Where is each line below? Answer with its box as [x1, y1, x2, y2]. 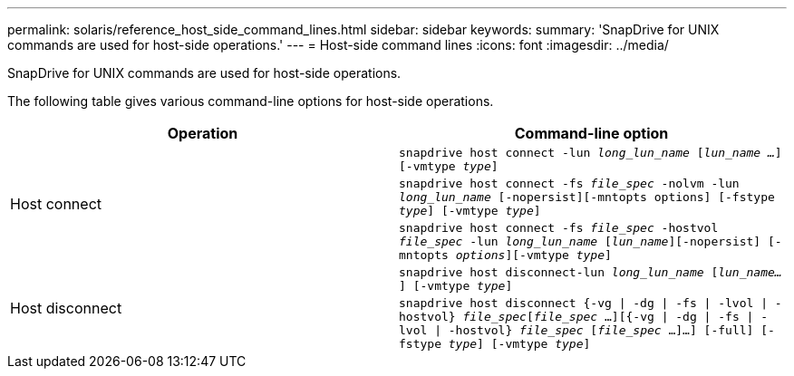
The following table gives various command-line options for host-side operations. [7, 93, 494, 109]
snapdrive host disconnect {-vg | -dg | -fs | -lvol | [399, 296, 768, 310]
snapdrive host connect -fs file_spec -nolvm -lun [399, 177, 740, 190]
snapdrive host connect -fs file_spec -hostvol [399, 221, 719, 235]
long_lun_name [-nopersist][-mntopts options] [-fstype [399, 190, 775, 204]
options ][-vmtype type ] [455, 248, 612, 262]
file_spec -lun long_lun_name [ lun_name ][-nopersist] [399, 235, 761, 248]
